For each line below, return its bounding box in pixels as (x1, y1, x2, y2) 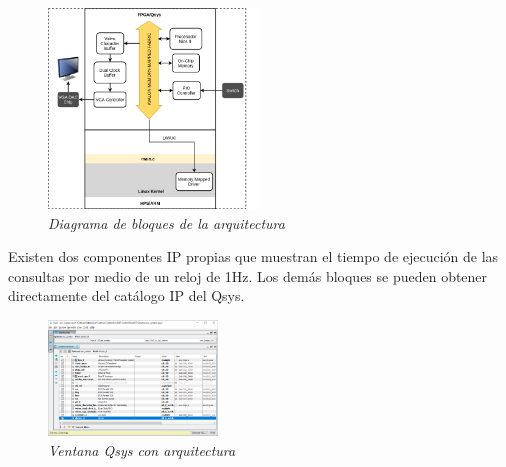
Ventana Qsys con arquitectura (48, 439, 236, 460)
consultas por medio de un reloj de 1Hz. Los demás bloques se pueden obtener (8, 265, 488, 286)
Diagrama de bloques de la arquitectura (48, 212, 285, 233)
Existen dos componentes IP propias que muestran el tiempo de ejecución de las (8, 246, 499, 267)
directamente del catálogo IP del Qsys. (8, 285, 245, 306)
